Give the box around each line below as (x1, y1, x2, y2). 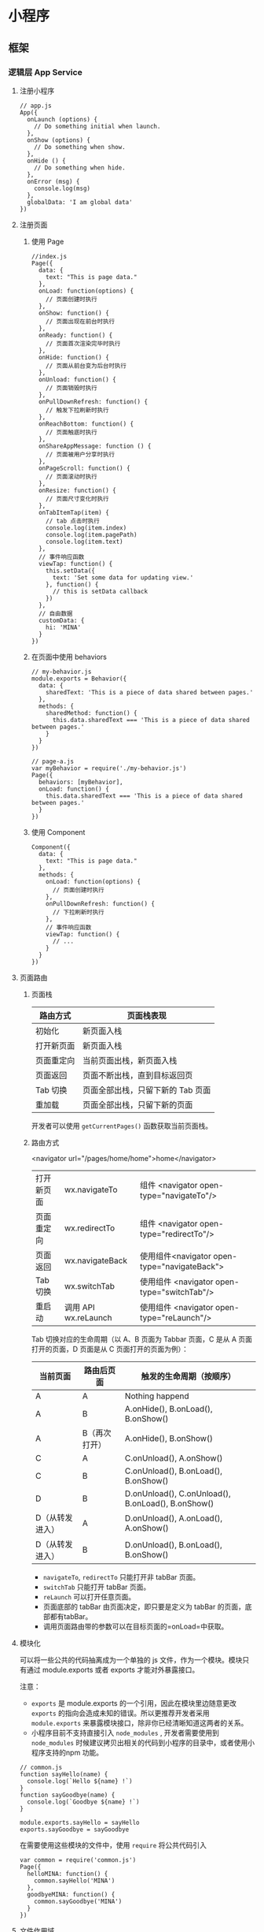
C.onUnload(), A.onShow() (124, 1452, 223, 1463)
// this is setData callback (52, 587, 148, 595)
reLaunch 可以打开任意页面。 (42, 1591, 136, 1601)
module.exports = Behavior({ (31, 675, 127, 683)
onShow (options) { (27, 136, 90, 144)
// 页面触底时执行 (46, 428, 97, 436)
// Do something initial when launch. (34, 122, 161, 130)
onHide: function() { (38, 353, 110, 361)
